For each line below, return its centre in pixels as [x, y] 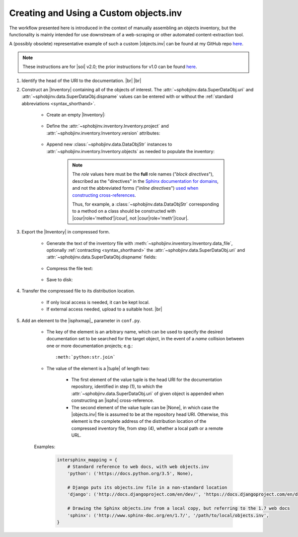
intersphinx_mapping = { [87, 460]
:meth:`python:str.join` [85, 357]
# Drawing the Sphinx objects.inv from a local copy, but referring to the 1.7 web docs [179, 508]
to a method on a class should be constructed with [124, 211]
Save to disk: [60, 280]
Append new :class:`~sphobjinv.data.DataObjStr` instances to [109, 145]
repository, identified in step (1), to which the [117, 386]
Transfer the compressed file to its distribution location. [78, 291]
